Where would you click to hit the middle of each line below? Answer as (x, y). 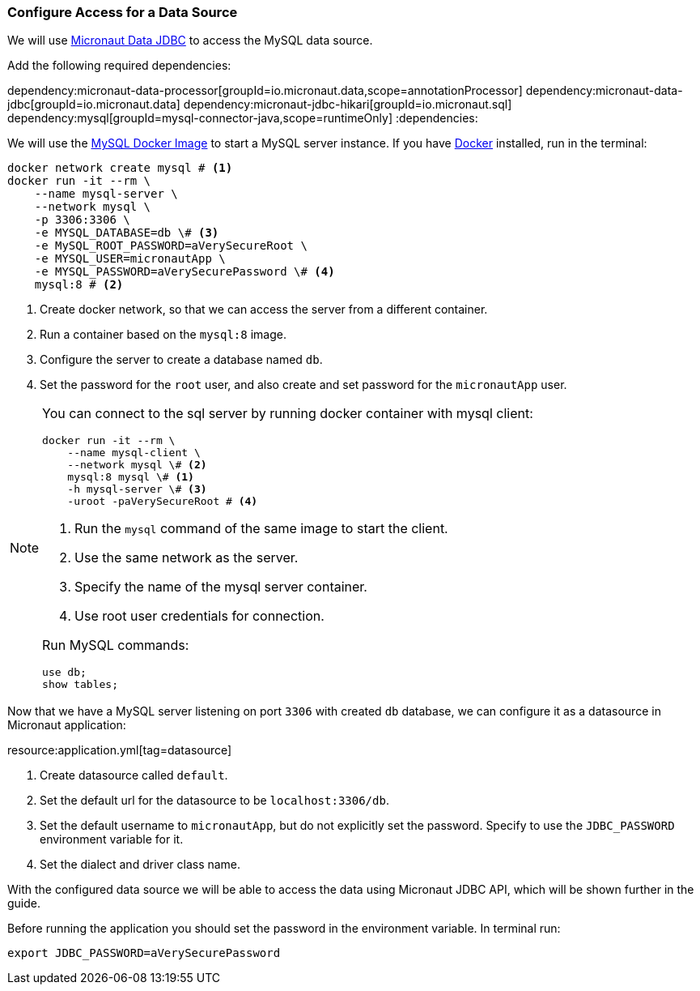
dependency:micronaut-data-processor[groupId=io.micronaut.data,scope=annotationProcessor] (265, 91)
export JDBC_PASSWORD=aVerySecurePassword (144, 953)
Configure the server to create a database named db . (181, 360)
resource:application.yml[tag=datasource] (120, 750)
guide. (24, 903)
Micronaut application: (67, 725)
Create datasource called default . (134, 775)
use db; (64, 673)
